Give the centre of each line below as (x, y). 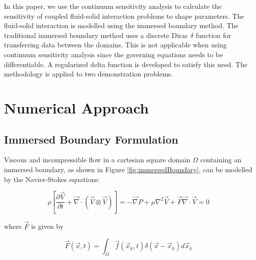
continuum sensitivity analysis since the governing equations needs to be (113, 54)
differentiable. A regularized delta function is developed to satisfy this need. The (126, 64)
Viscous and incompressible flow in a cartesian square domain (97, 160)
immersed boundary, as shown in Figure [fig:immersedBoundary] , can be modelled (128, 169)
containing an (221, 160)
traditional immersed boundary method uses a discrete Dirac (96, 35)
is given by (47, 226)
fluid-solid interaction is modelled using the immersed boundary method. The (121, 25)
